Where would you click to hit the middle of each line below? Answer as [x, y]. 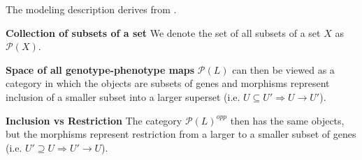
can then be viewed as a [283, 69]
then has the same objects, [287, 120]
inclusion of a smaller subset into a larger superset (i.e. [123, 96]
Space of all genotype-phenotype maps [100, 69]
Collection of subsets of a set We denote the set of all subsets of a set [163, 32]
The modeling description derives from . [91, 9]
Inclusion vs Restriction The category [94, 120]
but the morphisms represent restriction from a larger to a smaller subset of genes [181, 134]
